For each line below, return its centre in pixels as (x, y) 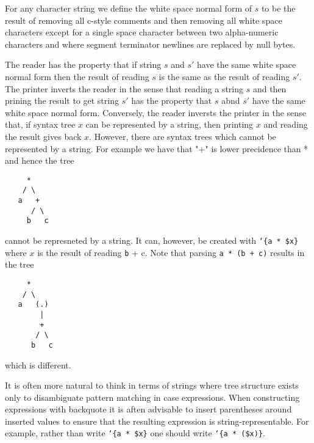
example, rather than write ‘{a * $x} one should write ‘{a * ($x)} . (135, 433)
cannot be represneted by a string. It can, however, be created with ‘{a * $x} (152, 240)
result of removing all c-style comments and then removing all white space (144, 20)
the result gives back (43, 136)
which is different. (38, 364)
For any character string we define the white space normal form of (129, 8)
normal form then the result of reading (77, 76)
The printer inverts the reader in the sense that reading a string (124, 88)
